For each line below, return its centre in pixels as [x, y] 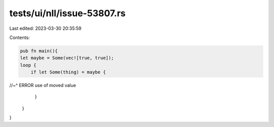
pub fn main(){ [39, 51]
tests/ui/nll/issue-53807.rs [67, 13]
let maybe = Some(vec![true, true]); [67, 58]
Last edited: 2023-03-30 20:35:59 [45, 28]
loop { [28, 65]
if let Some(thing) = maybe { [68, 72]
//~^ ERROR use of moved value [43, 86]
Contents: [20, 37]
